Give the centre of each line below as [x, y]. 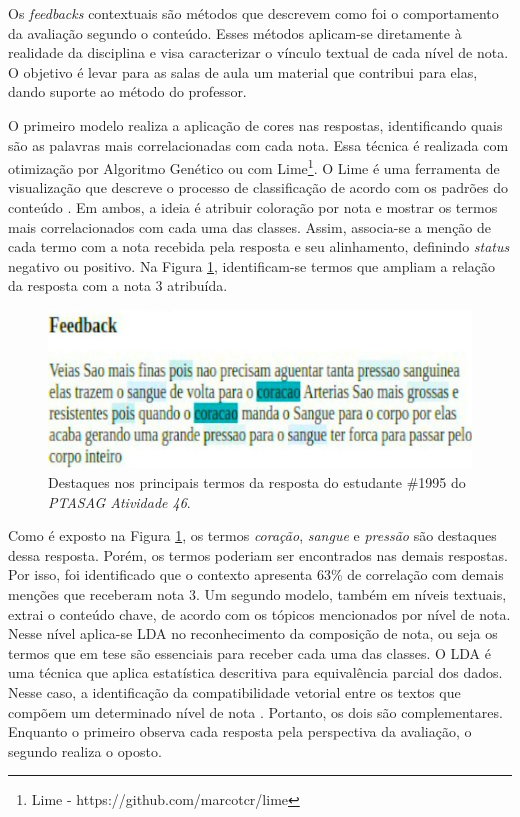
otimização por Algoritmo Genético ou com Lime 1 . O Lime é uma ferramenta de [254, 166]
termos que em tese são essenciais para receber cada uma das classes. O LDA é [249, 652]
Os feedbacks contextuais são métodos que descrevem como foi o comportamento [253, 13]
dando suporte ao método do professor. [127, 91]
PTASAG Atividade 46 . [119, 501]
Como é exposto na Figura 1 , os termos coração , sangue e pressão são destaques [252, 535]
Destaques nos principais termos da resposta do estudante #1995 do [257, 482]
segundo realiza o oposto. [85, 750]
